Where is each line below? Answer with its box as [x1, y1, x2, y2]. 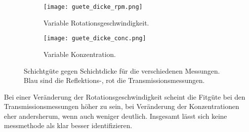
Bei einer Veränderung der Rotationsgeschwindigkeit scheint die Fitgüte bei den [4, 91, 246, 102]
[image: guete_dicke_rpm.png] [43, 3, 143, 10]
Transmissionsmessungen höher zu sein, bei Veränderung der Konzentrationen [4, 101, 240, 111]
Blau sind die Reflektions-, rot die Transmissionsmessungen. [24, 75, 205, 85]
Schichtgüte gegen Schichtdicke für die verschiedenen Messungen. [24, 65, 220, 76]
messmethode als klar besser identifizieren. [4, 120, 132, 131]
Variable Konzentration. [43, 49, 116, 59]
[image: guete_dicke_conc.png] [43, 35, 146, 42]
